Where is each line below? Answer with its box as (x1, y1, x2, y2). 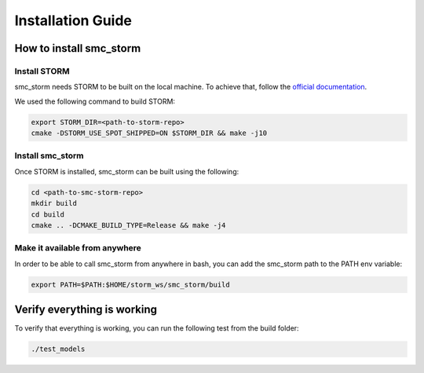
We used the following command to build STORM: (14, 97, 176, 106)
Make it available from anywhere (14, 243, 141, 254)
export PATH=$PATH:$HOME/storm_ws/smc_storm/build (31, 280, 231, 289)
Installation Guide (14, 12, 133, 29)
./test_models (31, 345, 86, 353)
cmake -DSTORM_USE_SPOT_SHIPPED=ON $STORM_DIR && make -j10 (31, 129, 268, 137)
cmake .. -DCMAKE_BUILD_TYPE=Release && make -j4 (31, 221, 226, 229)
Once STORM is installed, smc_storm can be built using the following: (14, 166, 239, 176)
